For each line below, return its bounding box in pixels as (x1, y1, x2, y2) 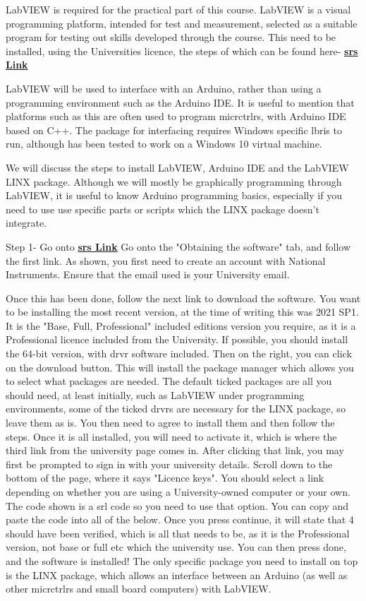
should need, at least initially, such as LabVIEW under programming (6, 387, 305, 402)
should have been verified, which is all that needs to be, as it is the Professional (6, 525, 350, 540)
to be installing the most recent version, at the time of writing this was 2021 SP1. (6, 304, 359, 319)
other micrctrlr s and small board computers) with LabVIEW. (6, 581, 272, 596)
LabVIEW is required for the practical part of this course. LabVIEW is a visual (6, 2, 351, 16)
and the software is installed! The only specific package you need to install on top (6, 553, 358, 568)
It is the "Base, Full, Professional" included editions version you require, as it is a (6, 318, 356, 333)
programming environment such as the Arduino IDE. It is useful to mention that (6, 95, 355, 109)
